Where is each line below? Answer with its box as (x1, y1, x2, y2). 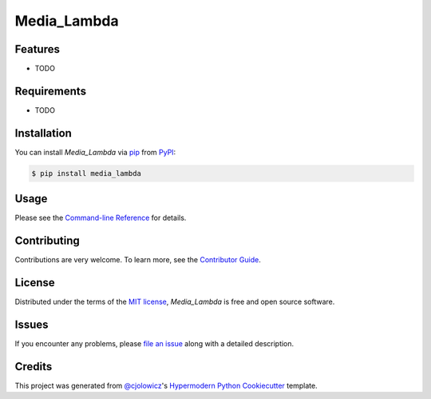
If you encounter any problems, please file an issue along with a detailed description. (14, 339, 295, 349)
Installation (14, 126, 72, 140)
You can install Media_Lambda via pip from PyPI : (14, 147, 176, 157)
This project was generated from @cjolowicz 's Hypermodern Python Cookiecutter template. (14, 381, 318, 390)
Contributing (14, 234, 80, 248)
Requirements (14, 84, 87, 98)
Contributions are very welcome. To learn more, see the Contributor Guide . (14, 255, 261, 265)
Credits (14, 360, 53, 373)
